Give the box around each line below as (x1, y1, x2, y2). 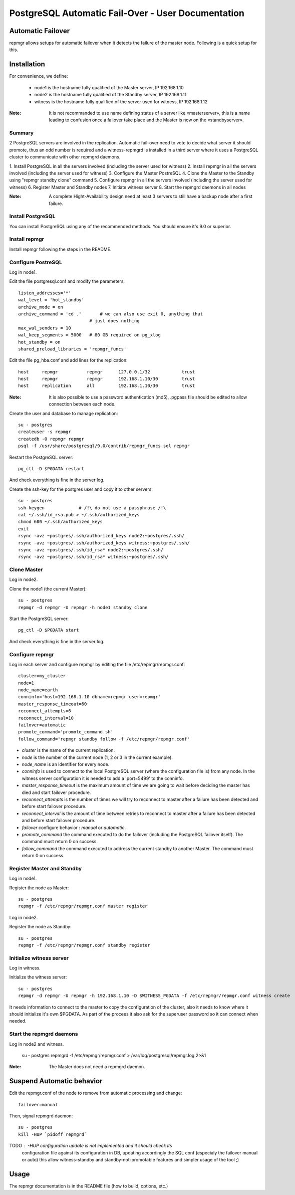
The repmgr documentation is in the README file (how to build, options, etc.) (9, 1183, 168, 1189)
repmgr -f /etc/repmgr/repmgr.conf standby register (18, 942, 150, 948)
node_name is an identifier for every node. (22, 761, 110, 767)
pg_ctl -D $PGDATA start (18, 627, 79, 633)
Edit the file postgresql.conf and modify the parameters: (9, 278, 125, 284)
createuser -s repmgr (18, 429, 71, 435)
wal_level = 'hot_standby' (18, 297, 85, 303)
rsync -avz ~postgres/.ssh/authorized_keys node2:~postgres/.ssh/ (18, 533, 185, 539)
